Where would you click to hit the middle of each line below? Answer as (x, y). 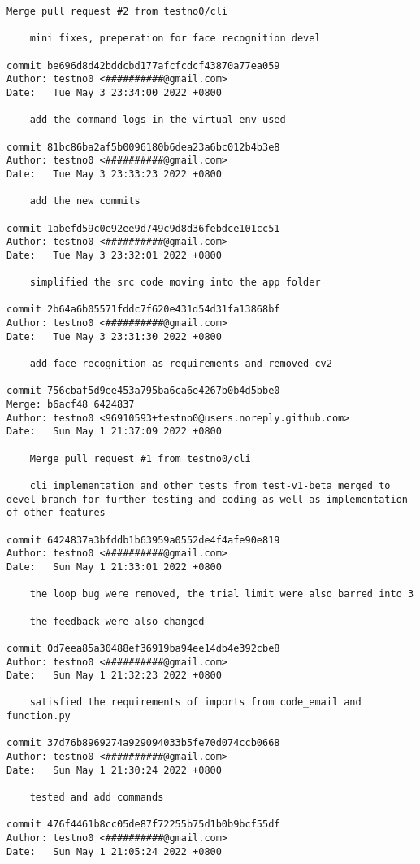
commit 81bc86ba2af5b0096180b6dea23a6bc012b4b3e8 (143, 147)
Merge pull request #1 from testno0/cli (140, 458)
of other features (56, 513)
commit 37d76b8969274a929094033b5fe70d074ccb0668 (143, 743)
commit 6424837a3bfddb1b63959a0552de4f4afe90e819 (143, 540)
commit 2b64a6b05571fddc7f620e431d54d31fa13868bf (143, 310)
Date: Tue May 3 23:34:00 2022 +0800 (114, 92)
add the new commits (85, 201)
